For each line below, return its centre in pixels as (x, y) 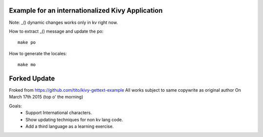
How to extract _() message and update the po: (56, 31)
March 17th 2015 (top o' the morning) (46, 97)
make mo (27, 65)
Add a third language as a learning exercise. (70, 126)
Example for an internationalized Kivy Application (86, 10)
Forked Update (32, 78)
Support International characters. (59, 113)
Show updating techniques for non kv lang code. (74, 119)
